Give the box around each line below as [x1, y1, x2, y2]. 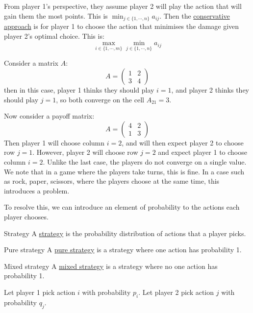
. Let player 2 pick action [138, 287, 214, 297]
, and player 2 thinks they [171, 85, 250, 95]
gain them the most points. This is [4, 10, 108, 21]
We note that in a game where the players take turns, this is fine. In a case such [4, 166, 245, 176]
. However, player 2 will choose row [32, 147, 138, 157]
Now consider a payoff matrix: [4, 111, 95, 121]
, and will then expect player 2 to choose [122, 137, 244, 147]
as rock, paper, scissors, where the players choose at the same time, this [4, 176, 220, 186]
